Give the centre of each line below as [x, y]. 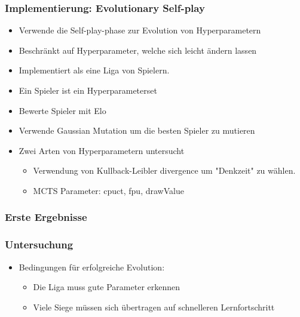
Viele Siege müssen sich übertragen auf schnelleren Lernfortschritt [154, 307]
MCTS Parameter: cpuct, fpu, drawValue [108, 190]
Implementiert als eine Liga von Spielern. [94, 70]
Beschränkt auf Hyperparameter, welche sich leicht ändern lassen [138, 50]
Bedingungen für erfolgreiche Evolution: [92, 267]
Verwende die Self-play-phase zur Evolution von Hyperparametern [140, 30]
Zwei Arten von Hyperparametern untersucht [102, 150]
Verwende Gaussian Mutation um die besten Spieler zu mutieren [137, 130]
